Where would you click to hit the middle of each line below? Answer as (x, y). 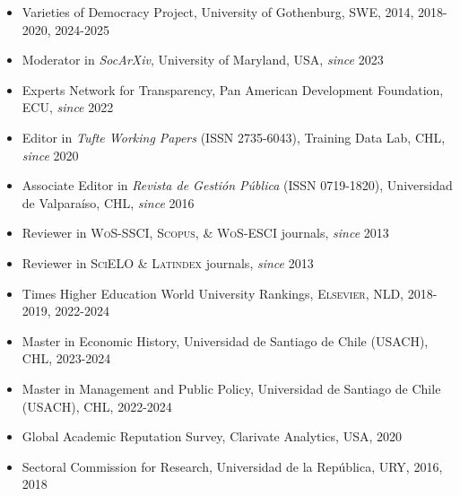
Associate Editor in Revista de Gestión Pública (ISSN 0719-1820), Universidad (237, 185)
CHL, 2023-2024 (66, 358)
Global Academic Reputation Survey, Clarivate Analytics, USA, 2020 (212, 436)
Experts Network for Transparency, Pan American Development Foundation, (233, 89)
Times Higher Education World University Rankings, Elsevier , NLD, (213, 293)
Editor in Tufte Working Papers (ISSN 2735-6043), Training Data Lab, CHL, (234, 137)
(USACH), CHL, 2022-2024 (97, 406)
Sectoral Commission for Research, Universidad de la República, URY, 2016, (232, 466)
